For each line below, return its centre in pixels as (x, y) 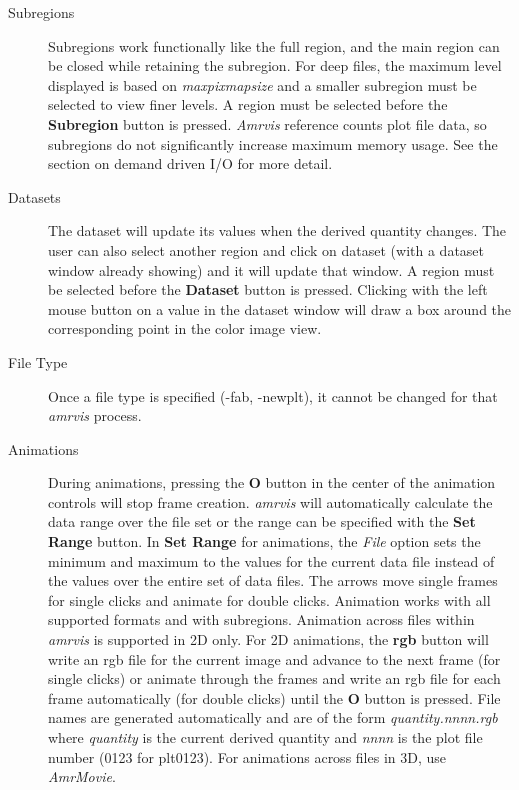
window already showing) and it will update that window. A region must (271, 269)
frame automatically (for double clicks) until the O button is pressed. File (274, 697)
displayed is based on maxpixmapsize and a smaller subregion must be (262, 84)
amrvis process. (95, 415)
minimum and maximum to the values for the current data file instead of (271, 560)
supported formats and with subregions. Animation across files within (261, 619)
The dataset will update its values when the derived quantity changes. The (277, 230)
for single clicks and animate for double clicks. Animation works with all (269, 599)
